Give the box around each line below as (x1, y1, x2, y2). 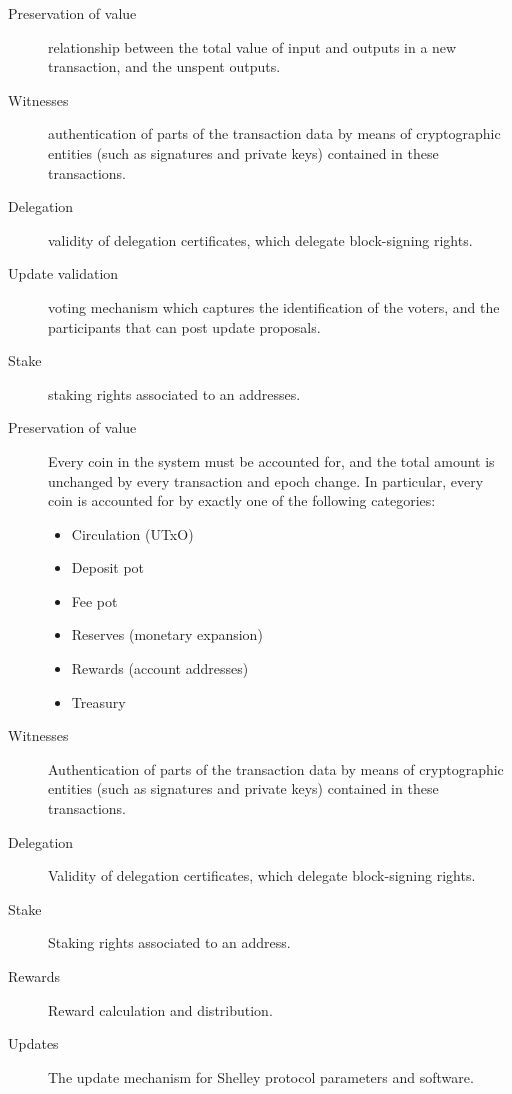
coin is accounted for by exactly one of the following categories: (48, 490, 436, 511)
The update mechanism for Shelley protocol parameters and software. (48, 1066, 474, 1087)
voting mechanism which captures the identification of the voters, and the (48, 296, 500, 317)
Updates (8, 1033, 59, 1054)
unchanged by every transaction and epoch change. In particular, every (48, 470, 484, 491)
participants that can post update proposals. (48, 316, 321, 337)
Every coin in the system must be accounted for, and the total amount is (48, 450, 495, 471)
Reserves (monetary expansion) (71, 624, 263, 645)
